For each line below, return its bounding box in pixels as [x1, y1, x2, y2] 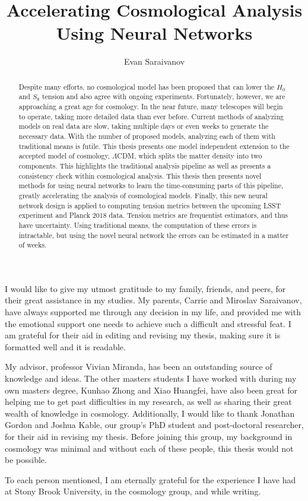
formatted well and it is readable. [5, 340, 126, 353]
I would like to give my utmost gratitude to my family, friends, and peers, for [5, 282, 286, 294]
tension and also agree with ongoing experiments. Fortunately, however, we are [42, 91, 285, 102]
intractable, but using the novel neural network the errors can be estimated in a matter [18, 230, 289, 240]
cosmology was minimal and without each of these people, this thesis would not [5, 442, 294, 454]
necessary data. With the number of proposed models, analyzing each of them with [18, 131, 275, 141]
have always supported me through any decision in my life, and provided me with [5, 306, 301, 318]
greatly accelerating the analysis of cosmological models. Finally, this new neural [18, 190, 268, 200]
